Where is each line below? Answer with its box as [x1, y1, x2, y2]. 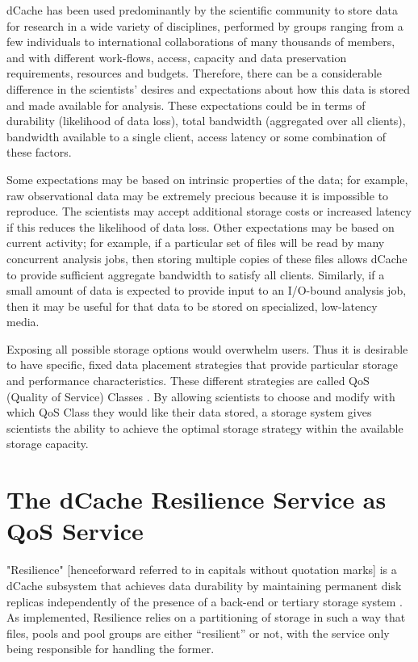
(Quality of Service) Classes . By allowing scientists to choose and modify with [6, 388, 395, 404]
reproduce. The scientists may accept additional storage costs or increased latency [6, 203, 412, 220]
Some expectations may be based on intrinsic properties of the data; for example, [6, 170, 408, 187]
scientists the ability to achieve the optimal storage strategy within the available [6, 419, 403, 436]
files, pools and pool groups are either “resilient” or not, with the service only [6, 624, 390, 641]
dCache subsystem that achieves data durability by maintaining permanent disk [6, 576, 402, 593]
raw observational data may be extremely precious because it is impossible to [6, 186, 389, 203]
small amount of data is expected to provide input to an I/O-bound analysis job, [6, 282, 407, 299]
